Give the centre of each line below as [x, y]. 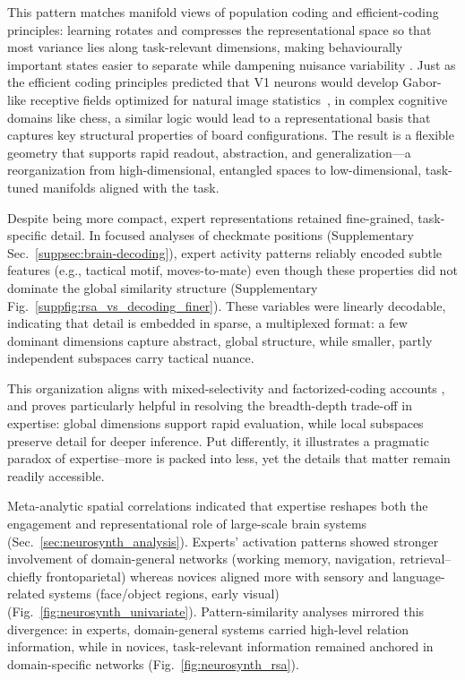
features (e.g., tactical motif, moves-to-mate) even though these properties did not [232, 270]
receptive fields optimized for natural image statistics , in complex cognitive [239, 99]
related [26, 594]
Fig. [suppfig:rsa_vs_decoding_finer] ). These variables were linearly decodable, [227, 305]
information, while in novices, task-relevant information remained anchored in [220, 646]
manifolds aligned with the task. [131, 187]
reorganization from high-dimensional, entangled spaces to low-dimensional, [215, 170]
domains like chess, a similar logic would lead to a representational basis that [219, 117]
